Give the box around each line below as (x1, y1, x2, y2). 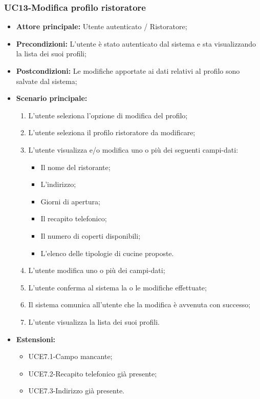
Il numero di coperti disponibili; (40, 230, 141, 241)
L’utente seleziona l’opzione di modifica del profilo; (28, 110, 188, 120)
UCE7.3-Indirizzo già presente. (28, 385, 124, 396)
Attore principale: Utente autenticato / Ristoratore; (16, 21, 187, 32)
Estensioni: (16, 333, 56, 344)
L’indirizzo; (40, 179, 76, 190)
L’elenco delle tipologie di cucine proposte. (40, 247, 174, 258)
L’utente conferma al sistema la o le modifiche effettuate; (28, 282, 207, 292)
